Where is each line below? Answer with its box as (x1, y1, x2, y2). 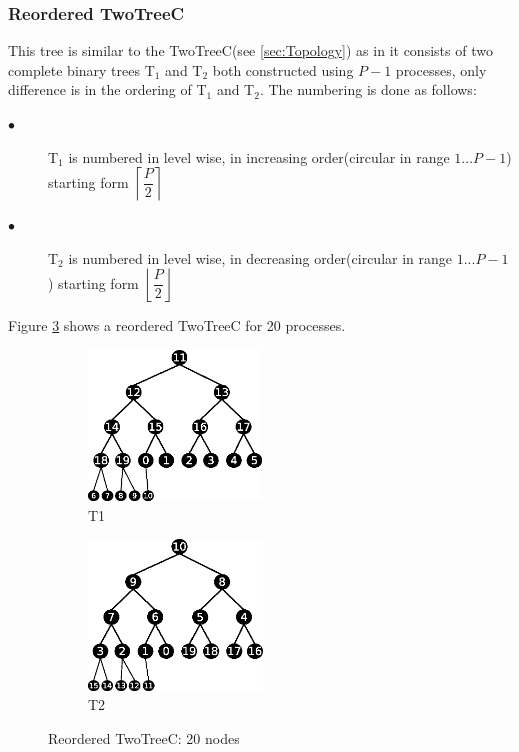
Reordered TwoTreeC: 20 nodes (48, 727, 240, 748)
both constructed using (212, 59, 354, 80)
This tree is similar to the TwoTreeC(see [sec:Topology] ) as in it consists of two (8, 40, 493, 61)
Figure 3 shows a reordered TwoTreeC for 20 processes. (8, 315, 346, 336)
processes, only (395, 59, 487, 80)
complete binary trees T (8, 59, 155, 80)
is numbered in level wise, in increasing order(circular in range (68, 146, 450, 167)
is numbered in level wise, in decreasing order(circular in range (68, 247, 453, 268)
